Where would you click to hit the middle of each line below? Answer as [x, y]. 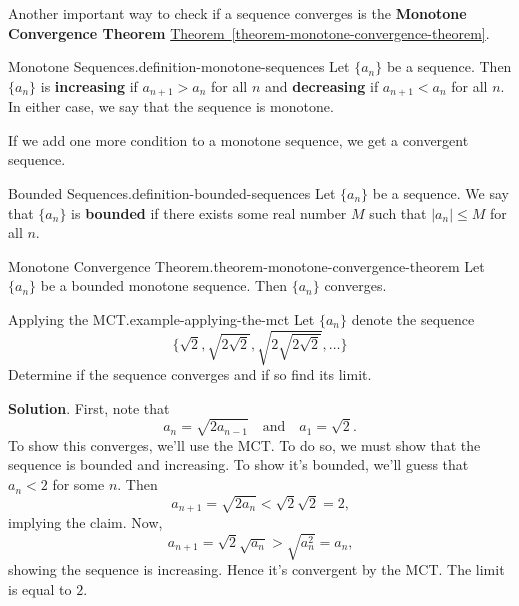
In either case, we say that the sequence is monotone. [171, 106]
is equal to [40, 588]
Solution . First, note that [89, 407]
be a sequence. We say [440, 193]
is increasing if [89, 85]
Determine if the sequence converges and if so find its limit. [190, 374]
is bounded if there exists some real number [209, 212]
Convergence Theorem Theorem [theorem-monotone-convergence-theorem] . [249, 32]
